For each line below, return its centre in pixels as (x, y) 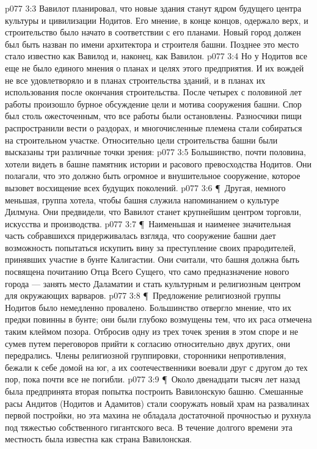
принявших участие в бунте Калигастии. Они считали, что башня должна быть (152, 259)
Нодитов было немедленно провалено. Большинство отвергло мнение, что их (148, 307)
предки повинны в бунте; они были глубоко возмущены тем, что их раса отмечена (158, 319)
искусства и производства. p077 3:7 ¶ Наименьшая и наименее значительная (148, 223)
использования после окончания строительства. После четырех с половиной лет (153, 92)
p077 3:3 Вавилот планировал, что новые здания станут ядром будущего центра (153, 8)
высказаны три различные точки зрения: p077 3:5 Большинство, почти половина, (155, 152)
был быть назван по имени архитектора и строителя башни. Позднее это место (152, 44)
